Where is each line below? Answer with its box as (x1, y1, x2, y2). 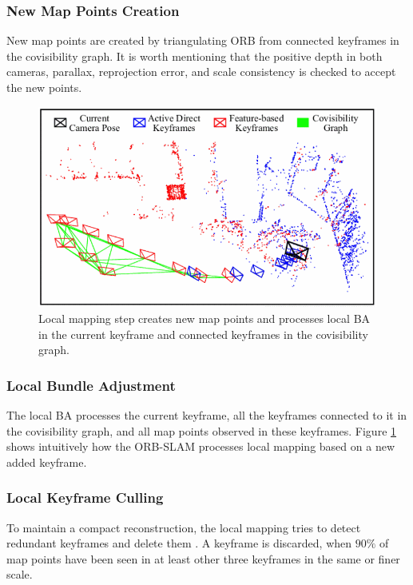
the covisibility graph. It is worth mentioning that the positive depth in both (6, 47, 383, 64)
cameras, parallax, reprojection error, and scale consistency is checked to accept (6, 63, 396, 80)
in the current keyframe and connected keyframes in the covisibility (38, 325, 368, 342)
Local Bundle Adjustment (6, 375, 176, 395)
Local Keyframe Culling (6, 488, 164, 507)
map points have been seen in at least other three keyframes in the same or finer (6, 550, 400, 567)
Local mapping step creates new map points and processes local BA (38, 309, 371, 326)
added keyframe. (6, 453, 87, 470)
